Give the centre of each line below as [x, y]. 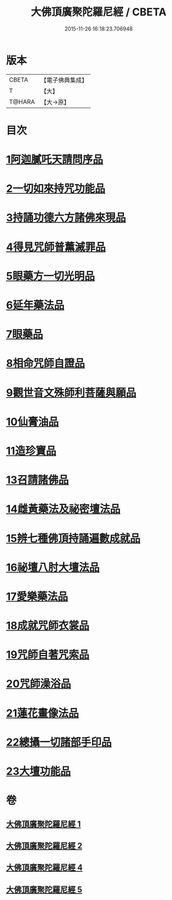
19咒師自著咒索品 [48, 655]
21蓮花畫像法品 [43, 713]
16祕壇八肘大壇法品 [53, 567]
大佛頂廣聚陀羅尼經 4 [45, 868]
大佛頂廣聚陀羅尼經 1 [43, 824]
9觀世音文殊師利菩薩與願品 [71, 393]
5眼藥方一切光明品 [50, 276]
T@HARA [22, 102]
